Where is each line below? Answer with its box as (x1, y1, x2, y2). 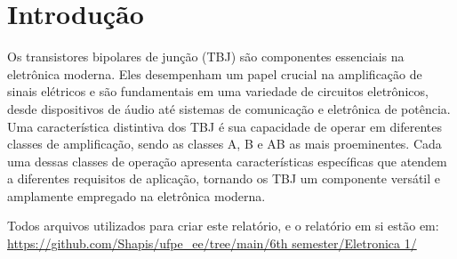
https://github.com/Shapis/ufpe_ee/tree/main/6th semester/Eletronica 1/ (7, 234, 417, 253)
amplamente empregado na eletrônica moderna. (7, 186, 266, 205)
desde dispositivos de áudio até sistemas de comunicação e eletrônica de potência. (7, 99, 451, 117)
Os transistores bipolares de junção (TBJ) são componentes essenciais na (7, 47, 405, 66)
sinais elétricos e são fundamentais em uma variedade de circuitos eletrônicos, (7, 82, 429, 101)
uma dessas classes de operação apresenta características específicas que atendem (7, 151, 447, 170)
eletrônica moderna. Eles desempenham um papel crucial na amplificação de (7, 64, 422, 83)
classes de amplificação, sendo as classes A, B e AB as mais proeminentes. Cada (7, 134, 442, 153)
